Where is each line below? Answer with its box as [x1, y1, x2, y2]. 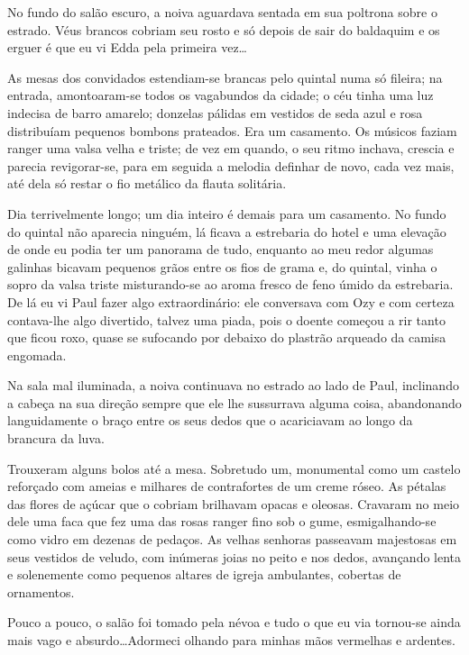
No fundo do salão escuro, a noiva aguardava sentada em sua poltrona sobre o [7, 3, 437, 21]
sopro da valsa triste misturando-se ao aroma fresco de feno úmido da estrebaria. [7, 275, 454, 294]
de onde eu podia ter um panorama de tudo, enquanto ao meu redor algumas [7, 240, 434, 259]
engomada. [7, 345, 67, 364]
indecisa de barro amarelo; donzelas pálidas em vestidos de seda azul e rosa [7, 103, 423, 122]
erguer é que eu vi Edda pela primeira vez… [7, 38, 247, 57]
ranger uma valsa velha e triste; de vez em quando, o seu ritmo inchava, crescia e [7, 139, 455, 158]
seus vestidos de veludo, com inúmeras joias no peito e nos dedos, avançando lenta [7, 547, 462, 566]
